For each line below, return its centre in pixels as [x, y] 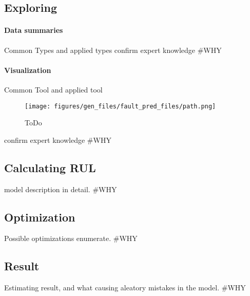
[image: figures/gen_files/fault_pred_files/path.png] [120, 106]
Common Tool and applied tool [53, 89]
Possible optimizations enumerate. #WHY [71, 238]
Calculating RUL [50, 167]
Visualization [28, 70]
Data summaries [34, 30]
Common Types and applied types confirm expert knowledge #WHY [113, 50]
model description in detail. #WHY [61, 189]
